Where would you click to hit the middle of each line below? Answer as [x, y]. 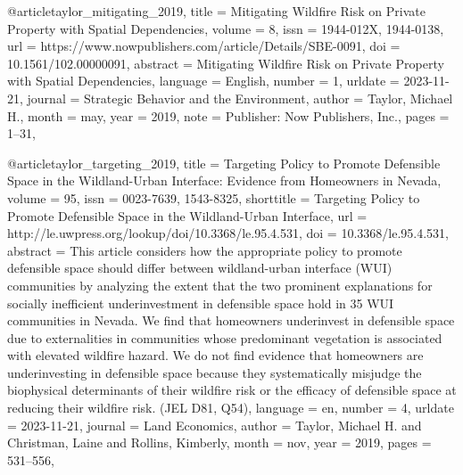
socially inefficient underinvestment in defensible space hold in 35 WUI [201, 303]
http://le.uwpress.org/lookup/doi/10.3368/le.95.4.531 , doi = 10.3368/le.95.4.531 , [228, 233]
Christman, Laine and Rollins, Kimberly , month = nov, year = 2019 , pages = [219, 442]
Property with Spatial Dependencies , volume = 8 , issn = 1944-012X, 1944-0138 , [226, 28]
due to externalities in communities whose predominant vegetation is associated [225, 337]
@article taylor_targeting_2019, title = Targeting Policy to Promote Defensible [224, 163]
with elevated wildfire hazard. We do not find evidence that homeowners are [215, 355]
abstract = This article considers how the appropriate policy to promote [205, 250]
